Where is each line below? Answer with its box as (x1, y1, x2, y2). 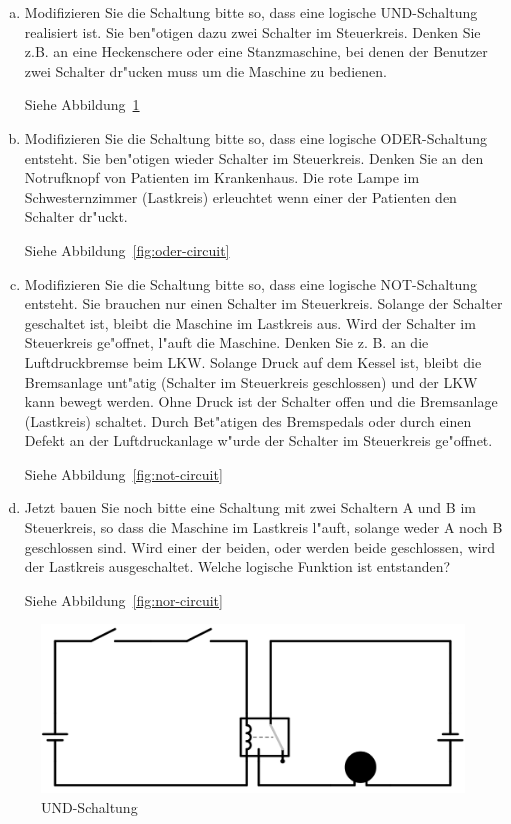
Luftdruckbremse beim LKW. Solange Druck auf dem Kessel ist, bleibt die (24, 351, 482, 372)
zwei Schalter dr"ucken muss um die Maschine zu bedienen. (24, 60, 387, 81)
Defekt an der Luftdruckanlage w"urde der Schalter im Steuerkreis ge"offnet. (24, 430, 493, 451)
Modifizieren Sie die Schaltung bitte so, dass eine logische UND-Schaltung (24, 2, 478, 22)
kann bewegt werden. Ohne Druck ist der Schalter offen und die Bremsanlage (24, 391, 498, 412)
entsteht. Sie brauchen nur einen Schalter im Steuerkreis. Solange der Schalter (24, 293, 503, 314)
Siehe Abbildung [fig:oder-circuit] (24, 239, 230, 260)
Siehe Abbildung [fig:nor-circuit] (24, 589, 223, 610)
